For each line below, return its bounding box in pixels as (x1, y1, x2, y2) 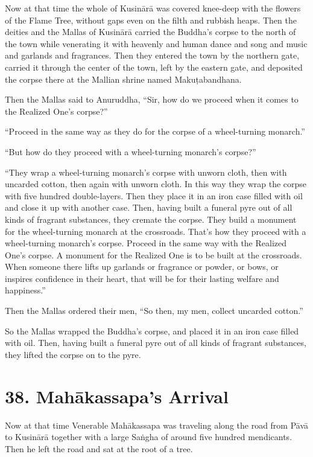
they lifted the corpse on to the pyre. (5, 348, 141, 360)
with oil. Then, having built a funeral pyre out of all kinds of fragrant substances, (5, 336, 306, 349)
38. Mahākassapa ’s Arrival (5, 383, 229, 408)
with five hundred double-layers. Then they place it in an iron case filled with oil (5, 189, 303, 202)
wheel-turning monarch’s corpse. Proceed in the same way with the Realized (5, 237, 287, 249)
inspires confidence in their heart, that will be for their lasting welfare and (5, 272, 279, 284)
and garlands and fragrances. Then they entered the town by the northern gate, (5, 49, 300, 62)
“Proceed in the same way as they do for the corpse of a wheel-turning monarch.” (5, 125, 305, 138)
